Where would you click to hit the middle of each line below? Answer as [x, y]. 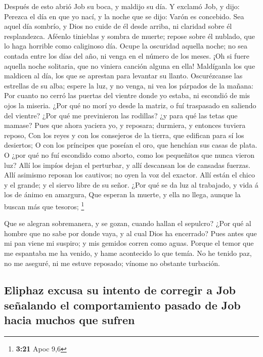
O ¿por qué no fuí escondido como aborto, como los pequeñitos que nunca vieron [129, 154]
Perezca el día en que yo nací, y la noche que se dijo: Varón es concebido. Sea [124, 16]
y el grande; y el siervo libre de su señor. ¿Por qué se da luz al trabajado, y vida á [131, 184]
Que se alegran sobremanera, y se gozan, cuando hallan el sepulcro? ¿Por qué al [128, 223]
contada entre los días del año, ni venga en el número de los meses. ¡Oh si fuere [127, 55]
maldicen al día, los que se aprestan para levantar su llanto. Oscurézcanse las [123, 76]
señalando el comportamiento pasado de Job [122, 305]
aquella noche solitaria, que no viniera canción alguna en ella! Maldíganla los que [130, 65]
